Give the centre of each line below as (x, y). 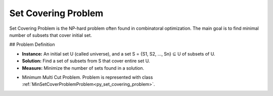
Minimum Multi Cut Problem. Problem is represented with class (87, 77)
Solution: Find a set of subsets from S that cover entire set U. (86, 61)
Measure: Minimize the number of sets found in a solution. (83, 68)
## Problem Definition (32, 44)
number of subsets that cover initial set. (51, 35)
